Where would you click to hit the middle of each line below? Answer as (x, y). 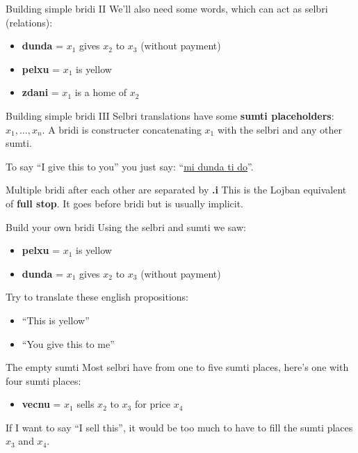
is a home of (101, 92)
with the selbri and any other (280, 129)
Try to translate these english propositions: (97, 297)
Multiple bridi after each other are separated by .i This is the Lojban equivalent (176, 190)
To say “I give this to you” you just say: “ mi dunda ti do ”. (130, 166)
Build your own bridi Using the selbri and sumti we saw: (126, 226)
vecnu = (41, 404)
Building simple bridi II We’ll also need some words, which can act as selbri (167, 8)
